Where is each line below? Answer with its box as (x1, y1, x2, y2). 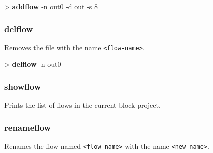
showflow (4, 80, 41, 92)
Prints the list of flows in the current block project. (4, 100, 161, 110)
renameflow (4, 121, 51, 133)
